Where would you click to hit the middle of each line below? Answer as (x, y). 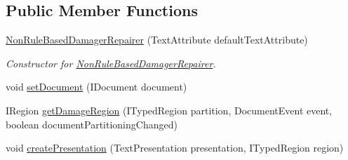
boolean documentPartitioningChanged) (92, 124)
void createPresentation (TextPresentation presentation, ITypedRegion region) (175, 148)
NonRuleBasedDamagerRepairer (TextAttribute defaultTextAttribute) (157, 40)
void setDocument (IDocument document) (96, 87)
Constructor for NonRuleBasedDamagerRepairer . (111, 63)
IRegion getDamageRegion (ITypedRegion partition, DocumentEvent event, (169, 110)
